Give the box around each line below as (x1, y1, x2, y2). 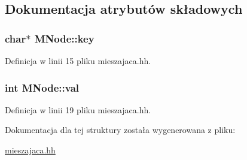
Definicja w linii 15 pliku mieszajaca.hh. (5, 55, 151, 67)
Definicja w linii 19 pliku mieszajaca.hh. (5, 103, 151, 116)
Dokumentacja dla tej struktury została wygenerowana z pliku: (5, 123, 236, 136)
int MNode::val (5, 80, 80, 95)
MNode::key (34, 31, 94, 46)
